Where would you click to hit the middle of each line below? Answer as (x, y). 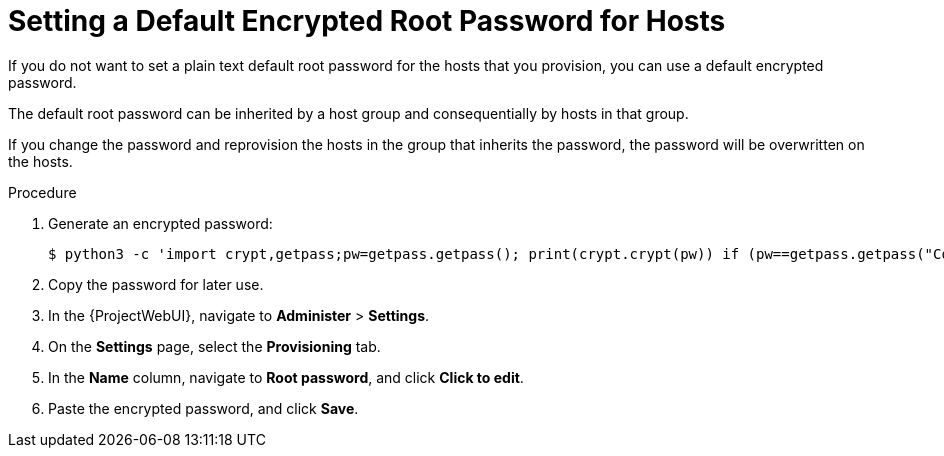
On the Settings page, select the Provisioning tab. (214, 346)
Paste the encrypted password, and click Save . (203, 408)
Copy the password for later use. (156, 284)
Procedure (42, 192)
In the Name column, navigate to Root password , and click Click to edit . (286, 377)
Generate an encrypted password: (160, 223)
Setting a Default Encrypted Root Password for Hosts (367, 21)
